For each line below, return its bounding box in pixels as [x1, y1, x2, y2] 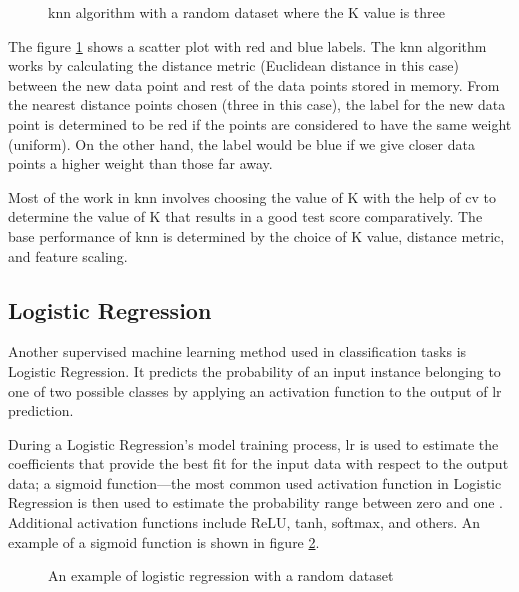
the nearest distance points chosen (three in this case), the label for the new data [8, 94, 506, 115]
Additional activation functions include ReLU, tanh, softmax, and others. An [8, 512, 481, 533]
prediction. [8, 400, 74, 421]
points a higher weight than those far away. [8, 153, 273, 174]
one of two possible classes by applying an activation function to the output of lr [8, 380, 502, 401]
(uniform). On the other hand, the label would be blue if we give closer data [8, 133, 475, 154]
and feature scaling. [8, 245, 128, 266]
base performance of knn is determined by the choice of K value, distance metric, [8, 225, 505, 246]
